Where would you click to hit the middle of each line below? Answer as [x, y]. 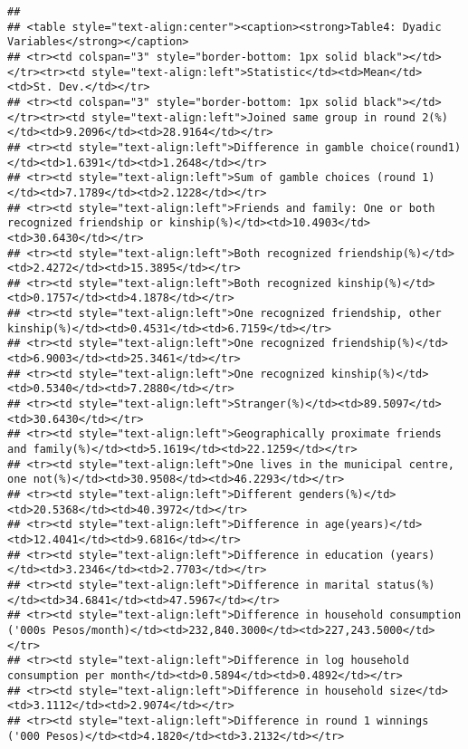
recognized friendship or [85, 223]
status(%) [406, 585]
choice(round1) [415, 147]
